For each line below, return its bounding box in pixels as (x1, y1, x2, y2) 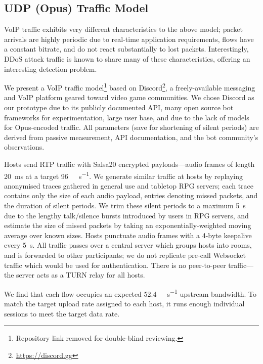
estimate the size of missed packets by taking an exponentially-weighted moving (4, 220, 251, 231)
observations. (4, 142, 45, 152)
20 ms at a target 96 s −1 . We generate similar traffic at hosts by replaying (4, 169, 243, 181)
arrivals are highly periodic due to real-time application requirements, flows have (4, 33, 254, 44)
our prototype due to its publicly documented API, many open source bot (4, 102, 234, 113)
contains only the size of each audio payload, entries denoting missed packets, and (4, 190, 258, 201)
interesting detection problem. (4, 63, 97, 74)
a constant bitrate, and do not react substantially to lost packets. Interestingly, (4, 43, 249, 54)
